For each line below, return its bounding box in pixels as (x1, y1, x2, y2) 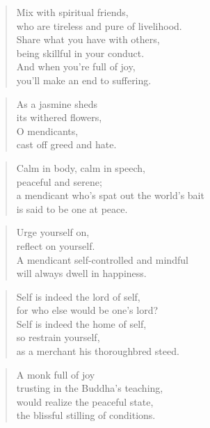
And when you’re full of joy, (16, 59, 136, 74)
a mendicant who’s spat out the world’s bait (16, 188, 204, 203)
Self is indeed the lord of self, (16, 289, 140, 303)
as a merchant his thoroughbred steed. (16, 344, 179, 358)
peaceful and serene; (16, 174, 102, 189)
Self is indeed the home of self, (16, 316, 147, 331)
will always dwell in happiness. (16, 266, 147, 280)
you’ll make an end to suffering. (16, 72, 152, 87)
